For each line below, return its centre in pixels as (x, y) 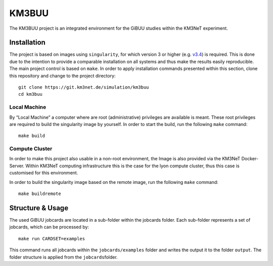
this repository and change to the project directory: (62, 76)
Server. (17, 166)
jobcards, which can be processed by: (49, 227)
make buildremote (40, 194)
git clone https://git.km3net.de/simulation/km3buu (84, 87)
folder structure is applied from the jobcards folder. (64, 257)
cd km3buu (30, 94)
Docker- (250, 159)
